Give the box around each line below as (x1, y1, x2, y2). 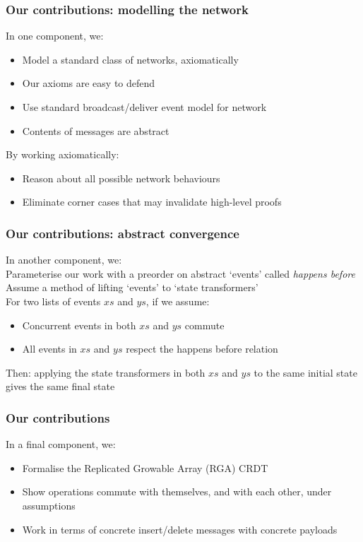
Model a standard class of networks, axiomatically (22, 52, 239, 66)
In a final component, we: (6, 437, 116, 452)
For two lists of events (6, 293, 101, 308)
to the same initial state (254, 365, 357, 379)
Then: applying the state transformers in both (6, 365, 206, 379)
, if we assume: (145, 293, 210, 308)
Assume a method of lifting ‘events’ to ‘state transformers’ (6, 280, 258, 295)
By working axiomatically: (6, 147, 119, 162)
